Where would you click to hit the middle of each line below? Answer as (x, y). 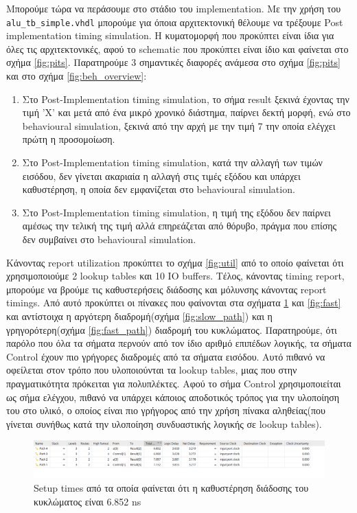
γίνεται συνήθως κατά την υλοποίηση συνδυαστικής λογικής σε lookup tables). (164, 423)
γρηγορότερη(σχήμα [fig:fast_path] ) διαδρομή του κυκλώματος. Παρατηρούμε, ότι (172, 329)
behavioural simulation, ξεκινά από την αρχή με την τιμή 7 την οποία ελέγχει (179, 125)
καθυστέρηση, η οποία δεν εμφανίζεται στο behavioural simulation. (159, 189)
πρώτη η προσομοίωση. (69, 139)
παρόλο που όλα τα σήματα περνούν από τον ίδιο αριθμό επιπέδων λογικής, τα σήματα (179, 343)
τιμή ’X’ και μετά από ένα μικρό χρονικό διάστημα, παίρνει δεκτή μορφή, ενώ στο (186, 112)
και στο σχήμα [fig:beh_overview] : (77, 76)
